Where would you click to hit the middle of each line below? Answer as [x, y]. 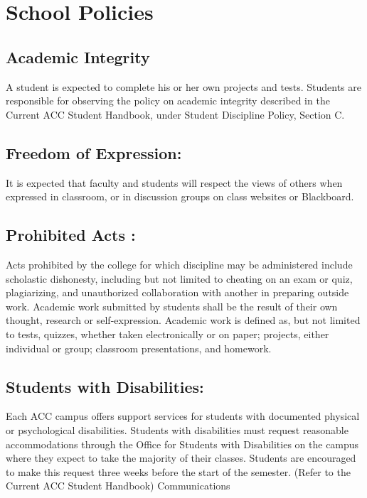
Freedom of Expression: [94, 152]
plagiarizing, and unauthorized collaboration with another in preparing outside [177, 292]
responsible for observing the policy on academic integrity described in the [168, 101]
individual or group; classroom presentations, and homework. [139, 348]
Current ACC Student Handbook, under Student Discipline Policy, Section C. [175, 114]
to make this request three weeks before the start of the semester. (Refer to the [178, 471]
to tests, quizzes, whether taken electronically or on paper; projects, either [167, 334]
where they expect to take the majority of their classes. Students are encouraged [181, 458]
